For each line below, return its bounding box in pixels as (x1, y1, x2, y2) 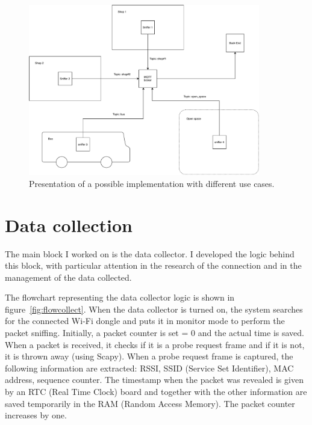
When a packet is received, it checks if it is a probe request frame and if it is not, (5, 338, 305, 350)
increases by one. (5, 409, 67, 421)
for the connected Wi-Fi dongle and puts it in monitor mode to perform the (5, 314, 285, 327)
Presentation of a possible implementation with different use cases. (29, 177, 275, 189)
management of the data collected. (5, 271, 132, 283)
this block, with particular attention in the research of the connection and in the (5, 259, 302, 272)
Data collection (5, 212, 133, 237)
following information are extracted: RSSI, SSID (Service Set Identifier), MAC (5, 361, 294, 374)
